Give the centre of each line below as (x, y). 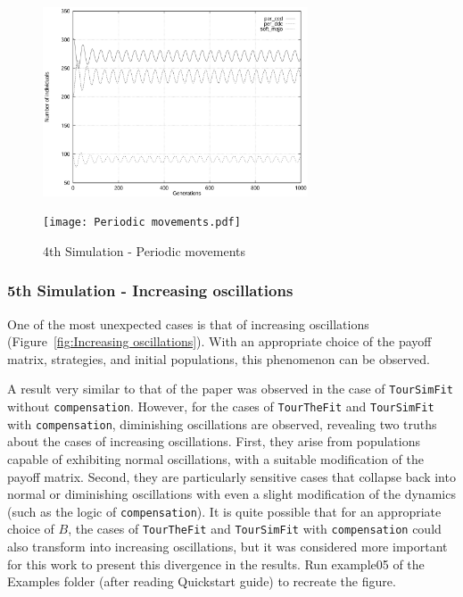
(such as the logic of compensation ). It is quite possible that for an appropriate (224, 511)
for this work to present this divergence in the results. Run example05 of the (216, 564)
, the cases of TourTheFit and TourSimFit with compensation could (255, 529)
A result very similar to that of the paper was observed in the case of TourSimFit (230, 389)
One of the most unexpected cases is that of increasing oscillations (188, 323)
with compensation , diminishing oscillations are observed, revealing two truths (222, 423)
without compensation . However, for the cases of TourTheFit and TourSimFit (221, 406)
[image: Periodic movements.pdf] (142, 223)
